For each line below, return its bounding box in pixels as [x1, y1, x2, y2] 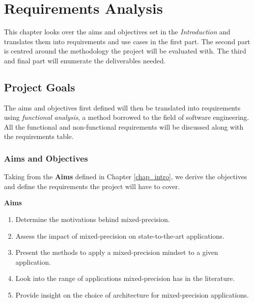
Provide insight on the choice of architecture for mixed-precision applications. [15, 290, 249, 300]
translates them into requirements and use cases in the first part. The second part [4, 36, 251, 46]
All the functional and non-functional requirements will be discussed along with [4, 121, 244, 132]
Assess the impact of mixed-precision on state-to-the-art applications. [15, 230, 225, 241]
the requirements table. [4, 131, 74, 141]
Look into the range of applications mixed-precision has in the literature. [15, 273, 235, 283]
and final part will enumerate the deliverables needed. [4, 55, 166, 65]
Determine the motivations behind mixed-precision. [15, 214, 170, 224]
